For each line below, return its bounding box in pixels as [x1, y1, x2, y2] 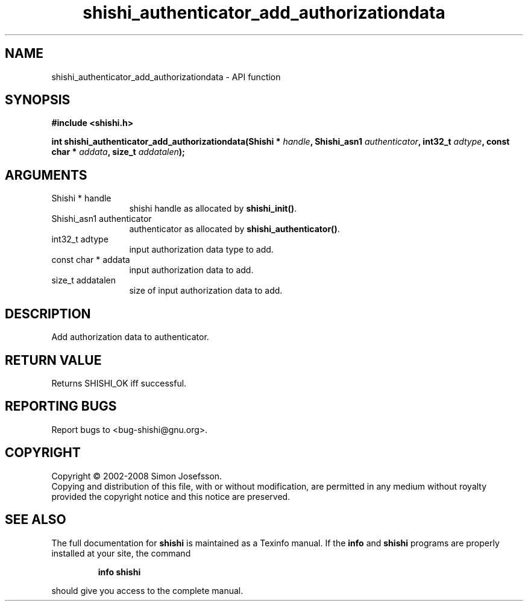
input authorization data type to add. [129, 244, 274, 255]
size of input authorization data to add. [129, 285, 283, 296]
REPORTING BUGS [5, 399, 117, 414]
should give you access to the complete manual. [51, 585, 244, 596]
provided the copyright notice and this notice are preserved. [51, 491, 291, 502]
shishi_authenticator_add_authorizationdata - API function [51, 71, 281, 82]
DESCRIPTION [5, 306, 91, 321]
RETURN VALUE [5, 352, 102, 368]
